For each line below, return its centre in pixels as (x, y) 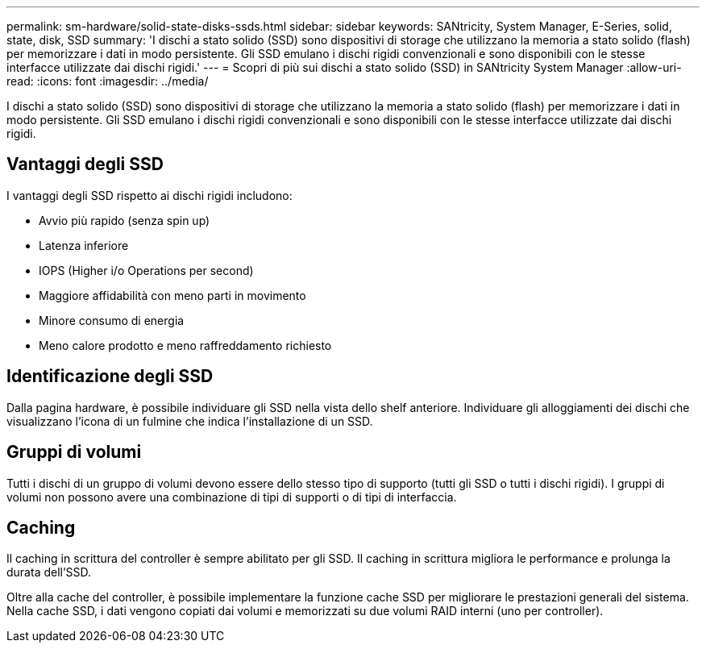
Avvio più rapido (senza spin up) (125, 220)
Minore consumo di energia (112, 320)
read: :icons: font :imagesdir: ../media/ (108, 81)
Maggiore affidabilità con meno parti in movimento (172, 295)
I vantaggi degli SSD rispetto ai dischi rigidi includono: (150, 195)
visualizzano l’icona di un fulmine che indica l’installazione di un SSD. (190, 421)
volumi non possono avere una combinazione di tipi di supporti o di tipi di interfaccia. (232, 497)
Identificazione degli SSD (110, 377)
